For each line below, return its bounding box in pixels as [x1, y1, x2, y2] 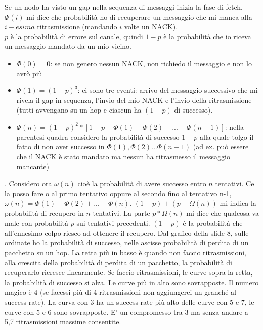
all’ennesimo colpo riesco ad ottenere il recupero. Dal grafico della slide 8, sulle [5, 227, 249, 238]
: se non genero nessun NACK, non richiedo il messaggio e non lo [50, 58, 252, 68]
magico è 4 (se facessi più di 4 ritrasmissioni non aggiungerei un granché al [5, 287, 236, 297]
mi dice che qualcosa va [186, 207, 259, 218]
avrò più [16, 68, 42, 78]
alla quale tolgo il [200, 131, 254, 142]
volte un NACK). [124, 21, 178, 32]
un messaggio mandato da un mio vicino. [5, 41, 131, 51]
